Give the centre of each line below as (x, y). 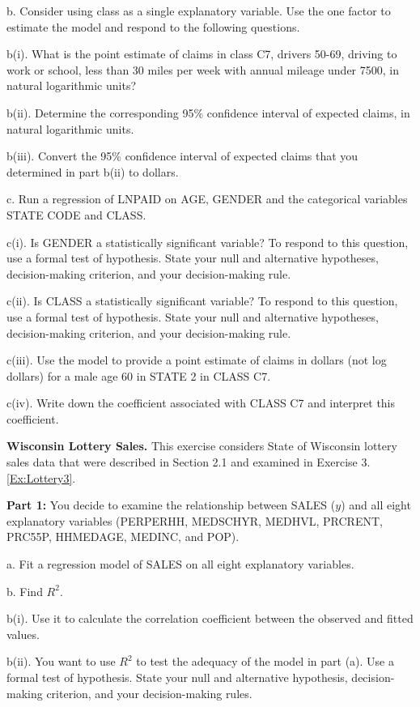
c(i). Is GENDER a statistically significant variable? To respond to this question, (208, 242)
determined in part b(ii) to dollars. (93, 171)
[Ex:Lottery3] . (41, 477)
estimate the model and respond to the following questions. (153, 26)
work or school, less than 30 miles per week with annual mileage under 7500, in (203, 69)
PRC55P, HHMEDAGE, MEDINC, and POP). (123, 537)
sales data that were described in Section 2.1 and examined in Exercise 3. (189, 462)
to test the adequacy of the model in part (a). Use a (265, 661)
